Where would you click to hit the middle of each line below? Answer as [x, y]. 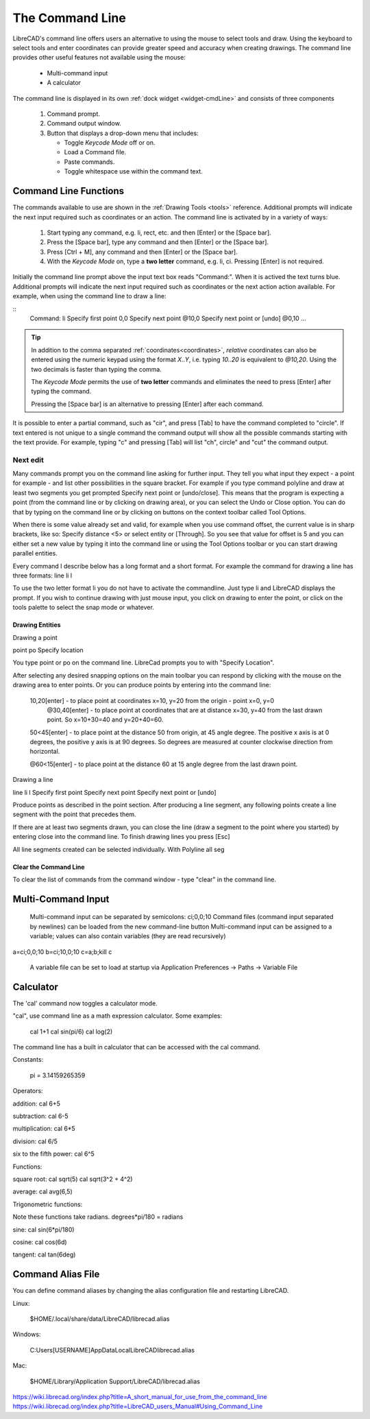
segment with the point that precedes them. [74, 814]
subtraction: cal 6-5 [40, 1116]
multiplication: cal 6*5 [44, 1129]
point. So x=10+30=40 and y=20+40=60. [105, 719]
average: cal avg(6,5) [42, 1192]
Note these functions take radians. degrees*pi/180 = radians [98, 1217]
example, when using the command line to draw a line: [90, 296]
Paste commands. [89, 162]
